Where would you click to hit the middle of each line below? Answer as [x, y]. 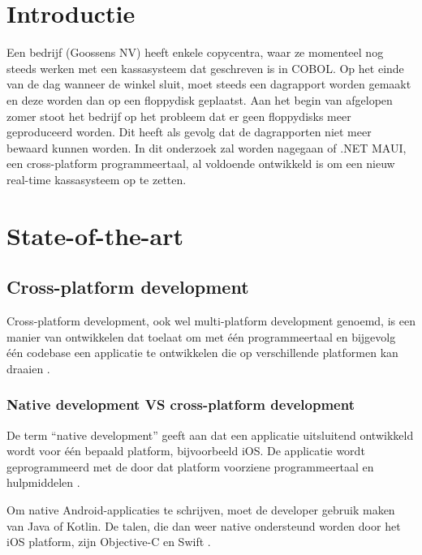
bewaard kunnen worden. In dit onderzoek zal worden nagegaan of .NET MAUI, [207, 147]
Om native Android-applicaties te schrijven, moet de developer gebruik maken [201, 510]
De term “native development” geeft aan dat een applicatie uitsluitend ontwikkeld [210, 435]
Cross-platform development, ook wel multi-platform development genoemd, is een [211, 321]
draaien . [28, 368]
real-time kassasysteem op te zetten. [97, 179]
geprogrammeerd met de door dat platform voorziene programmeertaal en [190, 466]
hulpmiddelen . [43, 482]
